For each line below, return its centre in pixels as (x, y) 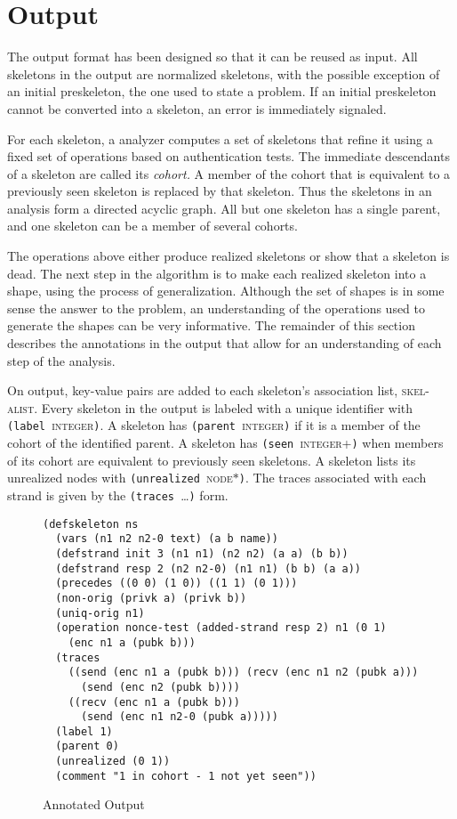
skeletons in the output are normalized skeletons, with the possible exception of (224, 73)
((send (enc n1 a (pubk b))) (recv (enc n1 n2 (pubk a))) (243, 673)
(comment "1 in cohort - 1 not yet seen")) (186, 776)
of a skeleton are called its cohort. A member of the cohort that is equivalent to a (229, 173)
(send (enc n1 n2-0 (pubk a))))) (179, 717)
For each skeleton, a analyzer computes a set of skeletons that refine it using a (220, 138)
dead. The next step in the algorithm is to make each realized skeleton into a (217, 273)
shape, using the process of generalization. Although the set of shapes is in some (226, 291)
